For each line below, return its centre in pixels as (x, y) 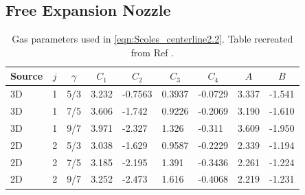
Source (27, 76)
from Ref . (152, 52)
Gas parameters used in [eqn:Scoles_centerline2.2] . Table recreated (152, 39)
